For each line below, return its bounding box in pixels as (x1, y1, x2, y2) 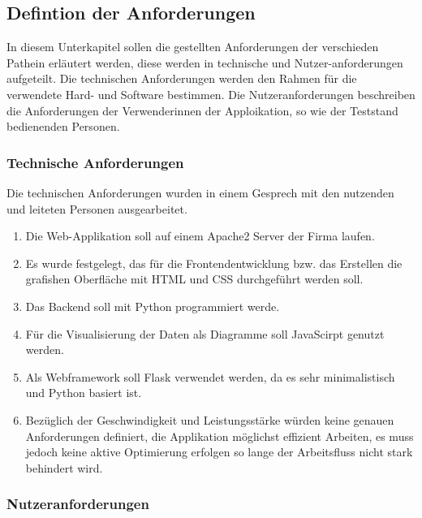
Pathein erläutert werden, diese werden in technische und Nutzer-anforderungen (6, 54, 403, 71)
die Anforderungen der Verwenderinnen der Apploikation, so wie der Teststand (6, 101, 398, 119)
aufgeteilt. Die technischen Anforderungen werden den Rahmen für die (6, 70, 357, 87)
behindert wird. (25, 459, 103, 476)
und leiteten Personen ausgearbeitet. (6, 200, 187, 217)
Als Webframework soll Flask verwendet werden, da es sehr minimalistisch (25, 368, 395, 385)
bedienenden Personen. (6, 118, 120, 135)
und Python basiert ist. (25, 384, 142, 401)
